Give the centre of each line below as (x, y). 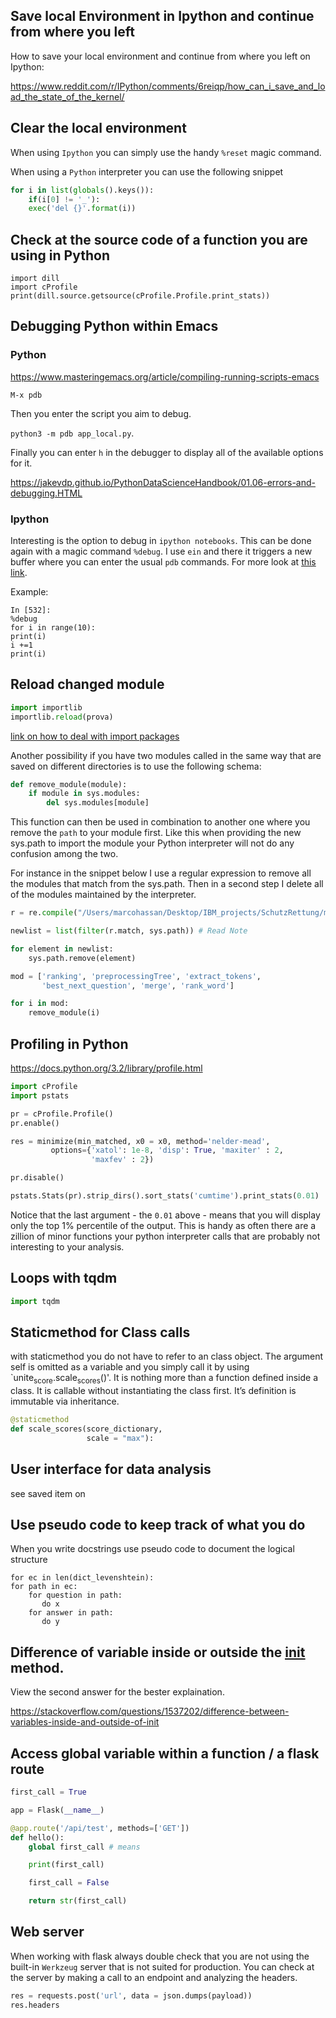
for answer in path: (71, 1613)
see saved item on (48, 1493)
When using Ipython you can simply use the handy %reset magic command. (166, 152)
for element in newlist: (62, 949)
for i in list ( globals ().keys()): (82, 190)
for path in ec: (44, 1587)
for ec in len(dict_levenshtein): (82, 1578)
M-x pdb (26, 395)
